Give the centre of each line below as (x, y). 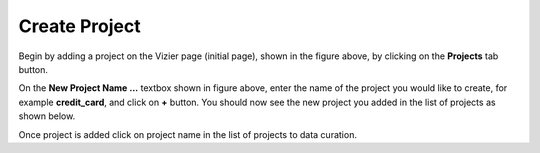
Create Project (79, 26)
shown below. (47, 116)
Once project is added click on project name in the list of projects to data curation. (187, 134)
